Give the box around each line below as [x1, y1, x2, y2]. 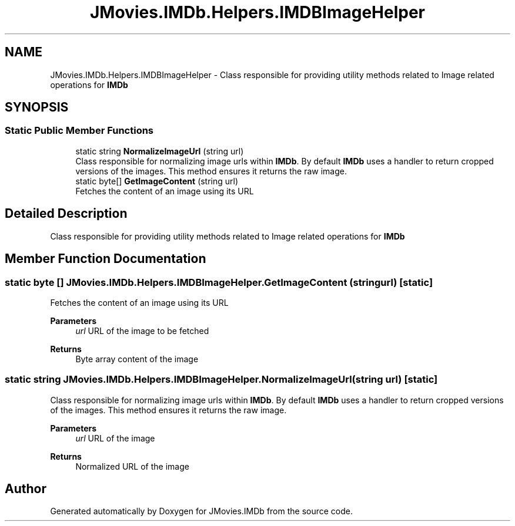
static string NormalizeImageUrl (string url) [75, 146, 244, 156]
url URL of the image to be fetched [75, 325, 209, 336]
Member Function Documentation [5, 251, 206, 267]
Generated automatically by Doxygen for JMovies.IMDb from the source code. [50, 506, 353, 517]
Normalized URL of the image [75, 461, 189, 471]
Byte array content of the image [75, 353, 199, 364]
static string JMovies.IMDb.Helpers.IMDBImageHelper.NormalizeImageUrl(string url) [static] [5, 373, 438, 386]
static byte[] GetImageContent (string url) [75, 176, 239, 186]
